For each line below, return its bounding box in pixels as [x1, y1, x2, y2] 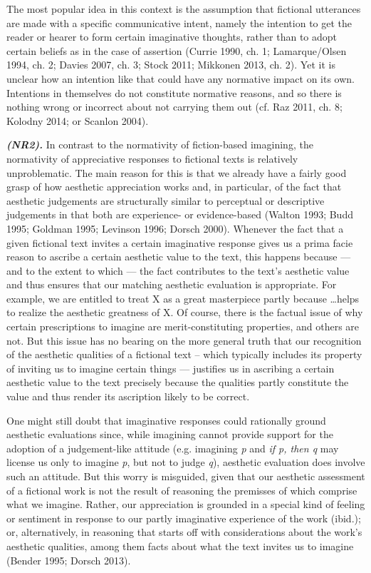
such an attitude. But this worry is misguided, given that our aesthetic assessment [6, 469, 365, 483]
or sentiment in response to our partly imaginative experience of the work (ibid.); [6, 510, 361, 525]
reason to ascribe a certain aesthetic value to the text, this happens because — [6, 249, 351, 264]
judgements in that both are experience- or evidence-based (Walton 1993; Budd [6, 207, 353, 222]
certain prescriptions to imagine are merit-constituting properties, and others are [6, 319, 360, 334]
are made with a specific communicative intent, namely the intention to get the [6, 15, 352, 30]
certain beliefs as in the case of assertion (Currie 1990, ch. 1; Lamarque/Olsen [6, 43, 347, 58]
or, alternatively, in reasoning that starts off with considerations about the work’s [6, 524, 362, 539]
